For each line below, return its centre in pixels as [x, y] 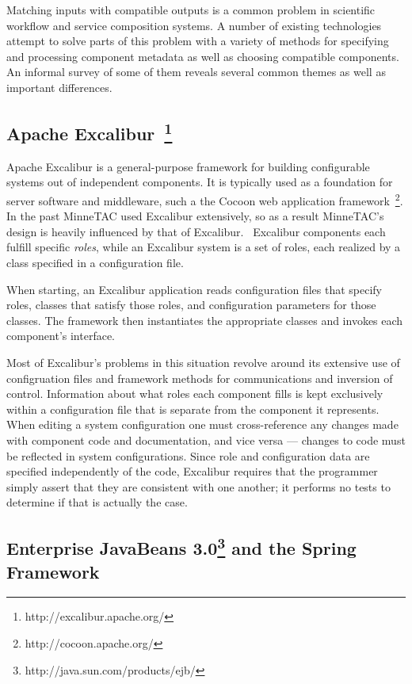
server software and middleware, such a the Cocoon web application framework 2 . [205, 199]
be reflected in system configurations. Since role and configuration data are [188, 455]
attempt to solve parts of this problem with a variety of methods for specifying [198, 41]
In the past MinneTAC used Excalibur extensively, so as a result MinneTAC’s [195, 216]
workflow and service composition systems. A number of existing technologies [194, 25]
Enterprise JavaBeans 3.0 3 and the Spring [181, 546]
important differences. [59, 87]
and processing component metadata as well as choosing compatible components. [203, 56]
